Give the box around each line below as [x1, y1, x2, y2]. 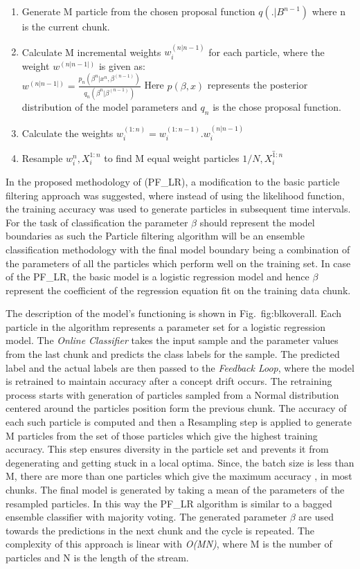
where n [312, 4, 346, 18]
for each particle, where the [208, 44, 325, 59]
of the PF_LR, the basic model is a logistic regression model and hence [6, 269, 309, 284]
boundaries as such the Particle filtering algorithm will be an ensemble [6, 228, 305, 243]
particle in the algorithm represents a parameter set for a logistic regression [6, 319, 325, 334]
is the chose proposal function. [213, 100, 341, 114]
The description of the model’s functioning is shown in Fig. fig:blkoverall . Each [6, 306, 341, 320]
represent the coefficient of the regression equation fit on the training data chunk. [6, 282, 351, 297]
